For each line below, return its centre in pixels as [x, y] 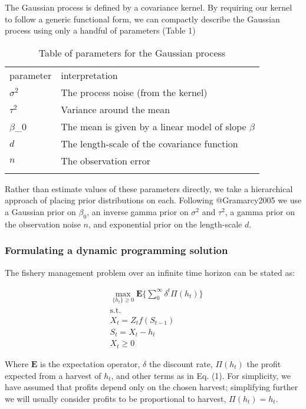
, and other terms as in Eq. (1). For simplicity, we [201, 375]
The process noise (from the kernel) [134, 92]
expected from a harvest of [53, 375]
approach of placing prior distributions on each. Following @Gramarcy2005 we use [153, 200]
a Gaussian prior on [40, 211]
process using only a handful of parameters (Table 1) [100, 30]
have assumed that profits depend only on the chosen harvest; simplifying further [152, 387]
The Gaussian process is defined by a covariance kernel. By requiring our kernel [149, 7]
